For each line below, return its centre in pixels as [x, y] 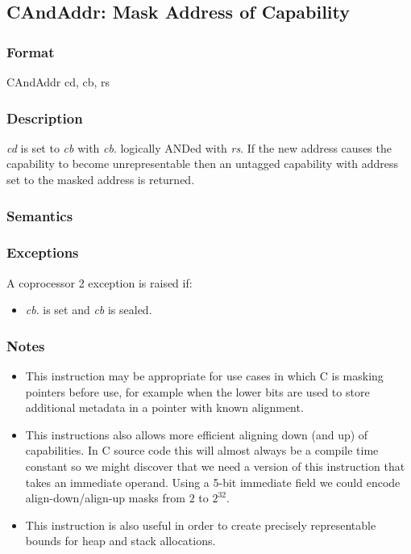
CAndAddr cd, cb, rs [58, 82]
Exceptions [43, 252]
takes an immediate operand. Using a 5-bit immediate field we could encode [213, 482]
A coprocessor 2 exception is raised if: [100, 282]
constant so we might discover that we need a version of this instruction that [215, 466]
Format [31, 51]
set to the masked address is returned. [101, 179]
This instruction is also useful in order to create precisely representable [201, 525]
